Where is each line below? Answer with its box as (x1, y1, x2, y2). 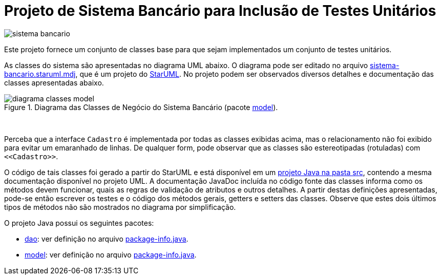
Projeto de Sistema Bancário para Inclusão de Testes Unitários (4, 2, 436, 19)
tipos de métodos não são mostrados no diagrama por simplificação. (4, 202, 236, 211)
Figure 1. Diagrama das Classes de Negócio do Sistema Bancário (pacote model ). (4, 102, 278, 112)
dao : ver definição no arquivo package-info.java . (25, 234, 188, 243)
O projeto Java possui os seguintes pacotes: (4, 218, 154, 227)
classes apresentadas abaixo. (4, 78, 104, 87)
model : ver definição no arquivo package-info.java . (25, 250, 197, 259)
